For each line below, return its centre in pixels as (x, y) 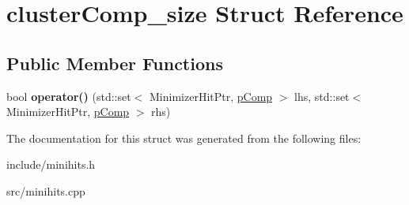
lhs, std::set (322, 96)
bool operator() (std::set (69, 96)
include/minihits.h (51, 164)
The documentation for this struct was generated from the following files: (184, 138)
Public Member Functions (115, 63)
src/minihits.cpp (46, 190)
